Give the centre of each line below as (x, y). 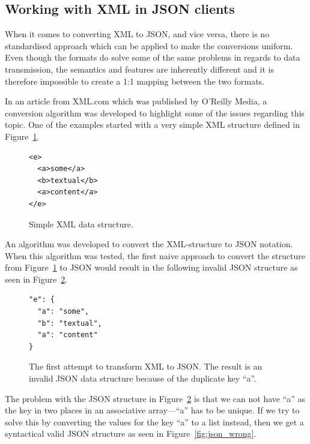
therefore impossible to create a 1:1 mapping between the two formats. (135, 81)
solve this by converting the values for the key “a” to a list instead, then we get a (154, 421)
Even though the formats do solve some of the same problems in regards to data (153, 57)
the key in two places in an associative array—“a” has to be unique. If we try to (152, 410)
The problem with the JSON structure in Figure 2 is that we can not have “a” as (155, 398)
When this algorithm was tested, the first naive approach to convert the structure (155, 255)
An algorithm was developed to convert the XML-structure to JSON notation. (149, 244)
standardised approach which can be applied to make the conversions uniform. (149, 45)
